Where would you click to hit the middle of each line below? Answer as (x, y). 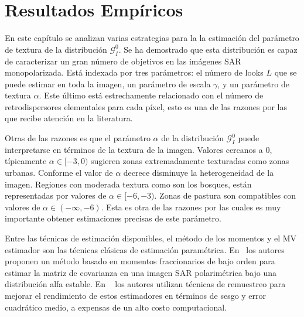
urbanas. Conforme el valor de (59, 173)
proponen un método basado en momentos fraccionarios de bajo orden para (140, 261)
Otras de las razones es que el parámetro (78, 138)
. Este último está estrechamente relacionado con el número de (151, 95)
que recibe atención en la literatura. (69, 118)
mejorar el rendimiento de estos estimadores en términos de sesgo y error (136, 295)
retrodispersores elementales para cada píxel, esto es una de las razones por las (146, 106)
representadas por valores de (56, 195)
